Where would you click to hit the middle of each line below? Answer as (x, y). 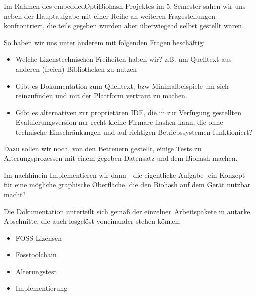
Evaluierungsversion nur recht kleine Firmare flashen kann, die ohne (119, 122)
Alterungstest (36, 271)
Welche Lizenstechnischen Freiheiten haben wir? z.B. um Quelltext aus (124, 59)
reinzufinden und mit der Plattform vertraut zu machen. (101, 95)
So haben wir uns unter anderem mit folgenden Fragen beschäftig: (105, 42)
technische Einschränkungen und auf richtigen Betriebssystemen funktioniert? (134, 131)
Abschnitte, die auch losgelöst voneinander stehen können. (93, 221)
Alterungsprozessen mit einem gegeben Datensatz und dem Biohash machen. (121, 158)
